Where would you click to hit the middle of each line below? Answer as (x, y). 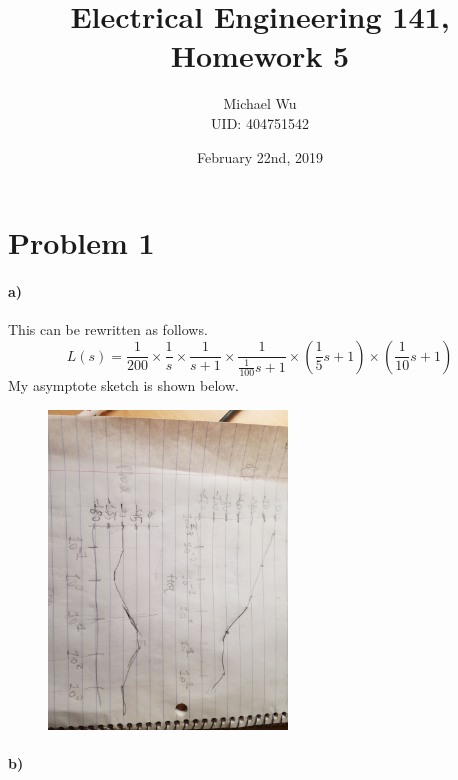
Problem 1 (81, 242)
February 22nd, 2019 (260, 156)
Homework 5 (260, 55)
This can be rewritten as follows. (108, 329)
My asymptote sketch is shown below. (123, 385)
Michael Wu (260, 103)
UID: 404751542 (260, 122)
